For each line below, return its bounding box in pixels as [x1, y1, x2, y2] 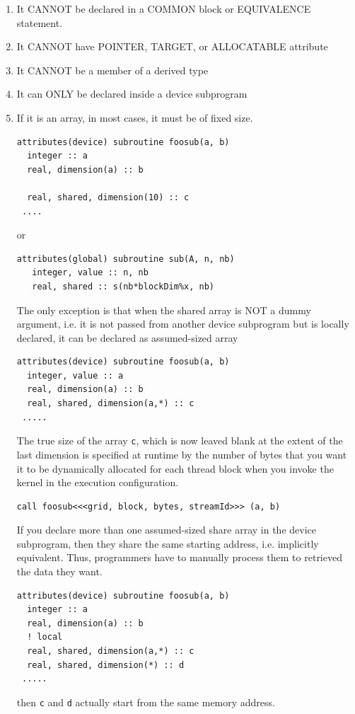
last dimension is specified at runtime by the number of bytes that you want [16, 447, 347, 461]
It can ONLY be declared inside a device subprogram [16, 86, 248, 101]
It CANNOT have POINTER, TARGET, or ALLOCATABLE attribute [16, 39, 328, 54]
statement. [16, 15, 63, 30]
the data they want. [16, 564, 103, 579]
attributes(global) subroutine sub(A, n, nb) [16, 253, 235, 264]
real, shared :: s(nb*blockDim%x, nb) [32, 281, 214, 292]
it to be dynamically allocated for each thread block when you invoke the [16, 461, 334, 476]
